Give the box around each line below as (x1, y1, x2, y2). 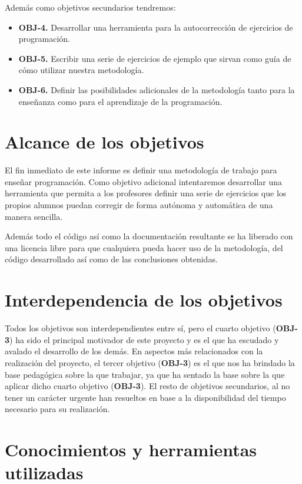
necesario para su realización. (5, 403, 110, 415)
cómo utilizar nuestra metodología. (18, 64, 144, 76)
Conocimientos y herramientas (5, 437, 257, 462)
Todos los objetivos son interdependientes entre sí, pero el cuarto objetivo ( (5, 322, 276, 334)
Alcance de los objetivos (5, 130, 204, 154)
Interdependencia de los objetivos (5, 288, 283, 312)
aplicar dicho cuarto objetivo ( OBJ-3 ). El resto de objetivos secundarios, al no (5, 380, 290, 392)
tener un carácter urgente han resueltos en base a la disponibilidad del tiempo (5, 391, 286, 403)
